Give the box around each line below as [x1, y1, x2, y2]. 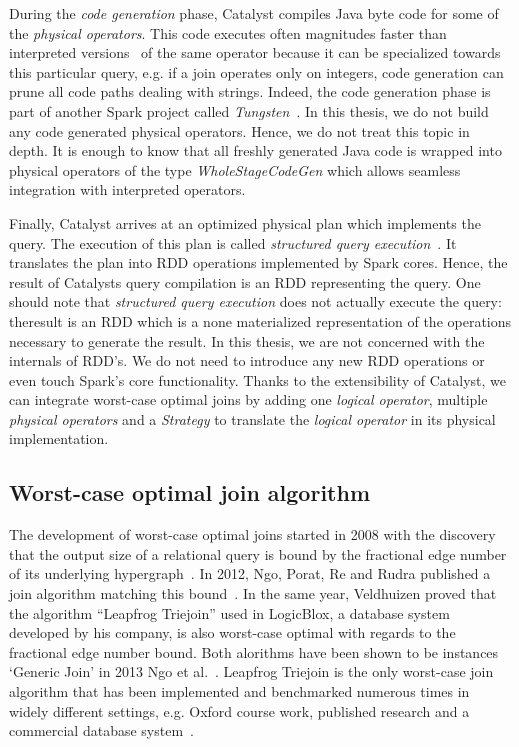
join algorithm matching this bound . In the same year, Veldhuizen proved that [9, 583, 497, 604]
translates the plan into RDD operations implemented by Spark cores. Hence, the [9, 252, 508, 273]
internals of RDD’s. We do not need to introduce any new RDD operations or [9, 350, 485, 371]
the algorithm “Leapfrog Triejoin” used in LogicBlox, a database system [9, 602, 450, 623]
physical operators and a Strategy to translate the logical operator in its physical [9, 408, 496, 429]
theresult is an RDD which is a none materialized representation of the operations [9, 310, 512, 331]
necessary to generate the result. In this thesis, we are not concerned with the [9, 330, 485, 351]
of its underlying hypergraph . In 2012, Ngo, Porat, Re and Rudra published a [9, 563, 491, 584]
